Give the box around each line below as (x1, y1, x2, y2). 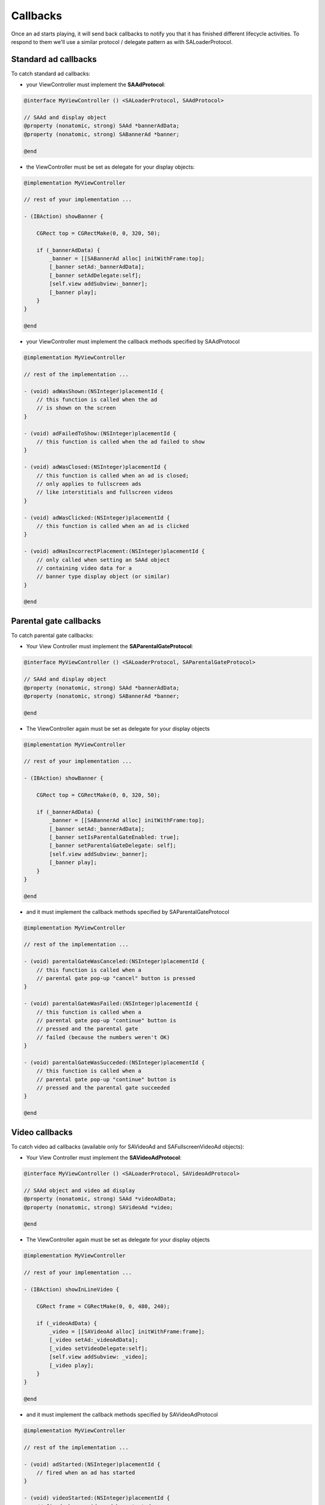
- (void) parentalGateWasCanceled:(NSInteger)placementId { (23, 958, 205, 965)
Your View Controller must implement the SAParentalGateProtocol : (26, 643, 194, 650)
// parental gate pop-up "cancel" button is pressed (36, 975, 196, 981)
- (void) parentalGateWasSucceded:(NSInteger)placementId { (23, 1059, 205, 1066)
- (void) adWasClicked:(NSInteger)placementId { (23, 514, 170, 521)
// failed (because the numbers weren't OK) (36, 1034, 170, 1041)
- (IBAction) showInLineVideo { (23, 1286, 120, 1292)
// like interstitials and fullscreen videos (36, 489, 173, 496)
